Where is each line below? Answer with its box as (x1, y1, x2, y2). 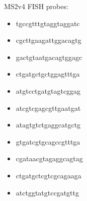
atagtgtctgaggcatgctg (16, 119, 81, 130)
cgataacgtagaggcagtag (16, 153, 83, 164)
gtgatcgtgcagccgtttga (16, 136, 80, 147)
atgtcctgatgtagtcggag (16, 85, 81, 96)
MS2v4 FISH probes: (4, 1, 68, 11)
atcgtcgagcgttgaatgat (16, 102, 81, 113)
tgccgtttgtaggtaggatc (16, 18, 80, 28)
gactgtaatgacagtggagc (16, 51, 82, 62)
